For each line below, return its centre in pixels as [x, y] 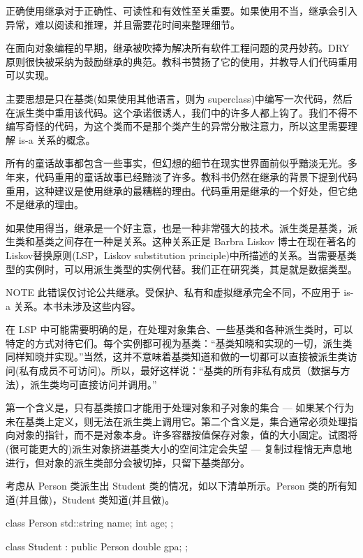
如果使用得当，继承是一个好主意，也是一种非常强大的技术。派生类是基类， [177, 227]
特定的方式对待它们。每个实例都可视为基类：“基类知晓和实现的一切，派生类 [179, 343]
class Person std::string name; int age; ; [90, 523]
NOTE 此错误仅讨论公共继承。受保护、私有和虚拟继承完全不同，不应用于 [173, 292]
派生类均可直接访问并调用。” [93, 384]
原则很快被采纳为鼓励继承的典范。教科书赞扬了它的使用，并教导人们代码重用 [181, 61]
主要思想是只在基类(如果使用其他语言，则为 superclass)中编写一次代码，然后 [179, 98]
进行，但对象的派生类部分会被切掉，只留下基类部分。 [128, 462]
